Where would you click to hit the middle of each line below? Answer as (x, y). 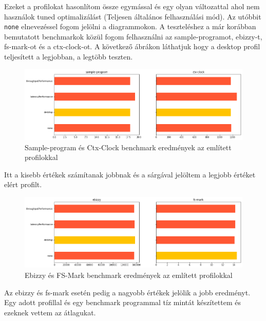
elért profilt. (23, 184)
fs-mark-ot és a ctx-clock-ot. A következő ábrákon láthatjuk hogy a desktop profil (132, 46)
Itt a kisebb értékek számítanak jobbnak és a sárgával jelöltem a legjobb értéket (130, 174)
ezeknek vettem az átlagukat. (50, 312)
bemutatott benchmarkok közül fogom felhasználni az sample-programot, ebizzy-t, (133, 36)
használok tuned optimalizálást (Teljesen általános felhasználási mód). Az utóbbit (133, 16)
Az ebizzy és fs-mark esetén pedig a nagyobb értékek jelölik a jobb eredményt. (127, 292)
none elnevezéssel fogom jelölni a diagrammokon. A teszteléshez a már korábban (130, 26)
